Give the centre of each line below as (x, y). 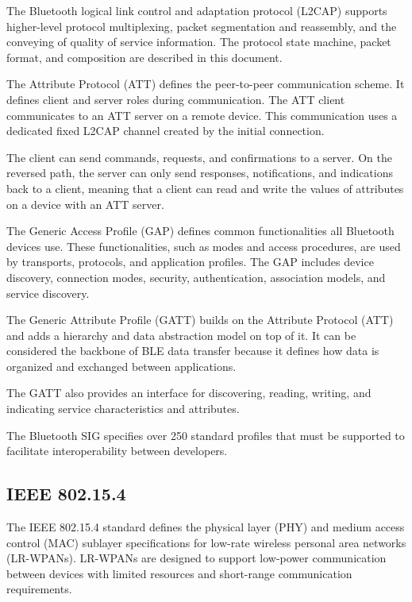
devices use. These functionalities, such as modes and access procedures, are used (204, 246)
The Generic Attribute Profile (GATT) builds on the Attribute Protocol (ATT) (200, 320)
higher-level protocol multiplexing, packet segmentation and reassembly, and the (202, 26)
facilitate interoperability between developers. (117, 451)
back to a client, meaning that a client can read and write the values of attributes (205, 188)
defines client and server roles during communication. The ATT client (176, 99)
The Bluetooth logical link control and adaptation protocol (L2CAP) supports (197, 10)
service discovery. (48, 293)
